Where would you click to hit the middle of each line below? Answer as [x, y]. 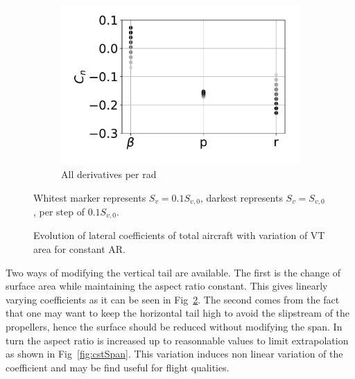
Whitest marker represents [90, 197]
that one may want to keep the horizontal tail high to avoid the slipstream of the [178, 313]
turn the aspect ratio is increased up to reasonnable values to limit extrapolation [177, 340]
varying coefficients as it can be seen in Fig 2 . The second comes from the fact [173, 299]
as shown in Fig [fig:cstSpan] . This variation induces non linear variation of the [174, 354]
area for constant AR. [79, 249]
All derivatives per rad [109, 174]
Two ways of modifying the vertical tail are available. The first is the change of [173, 272]
